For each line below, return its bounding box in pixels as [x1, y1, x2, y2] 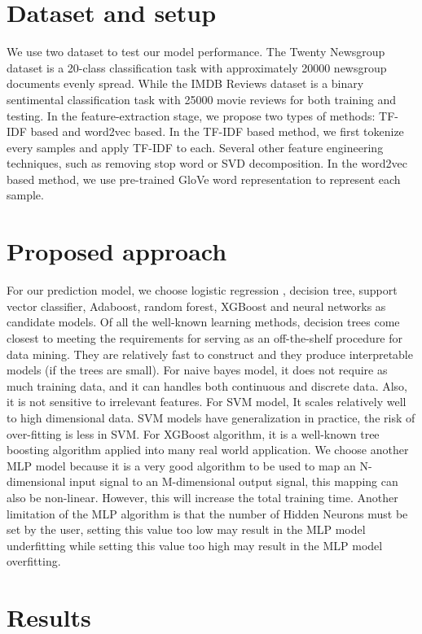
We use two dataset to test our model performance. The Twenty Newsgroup [7, 43, 385, 60]
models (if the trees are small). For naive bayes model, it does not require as [7, 361, 388, 378]
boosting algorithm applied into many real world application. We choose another [7, 441, 409, 458]
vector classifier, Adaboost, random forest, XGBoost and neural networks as [7, 297, 386, 314]
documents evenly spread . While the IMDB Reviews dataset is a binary [7, 75, 364, 92]
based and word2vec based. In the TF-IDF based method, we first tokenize [30, 123, 404, 140]
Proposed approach [7, 234, 227, 268]
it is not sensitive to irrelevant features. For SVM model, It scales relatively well [7, 393, 407, 410]
